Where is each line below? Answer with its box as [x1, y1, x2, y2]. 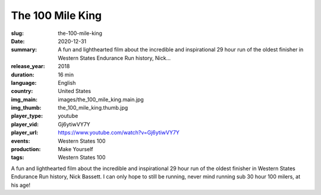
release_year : [11, 63, 46, 70]
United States [58, 88, 92, 95]
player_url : [11, 129, 39, 136]
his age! [11, 181, 31, 188]
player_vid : [11, 120, 39, 127]
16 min [58, 71, 74, 78]
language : [11, 79, 37, 86]
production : [11, 146, 41, 153]
